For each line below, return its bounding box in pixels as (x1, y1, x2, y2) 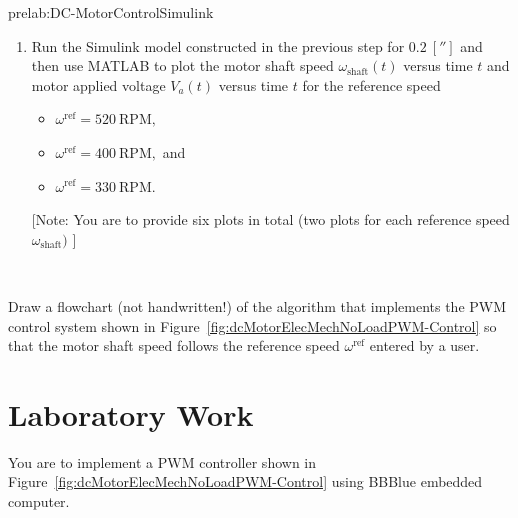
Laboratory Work (8, 393, 254, 434)
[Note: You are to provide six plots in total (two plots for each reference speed (31, 209, 510, 230)
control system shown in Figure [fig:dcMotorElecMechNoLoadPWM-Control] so (8, 315, 497, 336)
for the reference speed (302, 74, 441, 95)
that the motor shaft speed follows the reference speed (8, 335, 340, 356)
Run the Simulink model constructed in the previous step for (31, 35, 405, 56)
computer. (8, 491, 70, 512)
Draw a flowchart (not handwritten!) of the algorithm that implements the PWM (8, 295, 507, 316)
